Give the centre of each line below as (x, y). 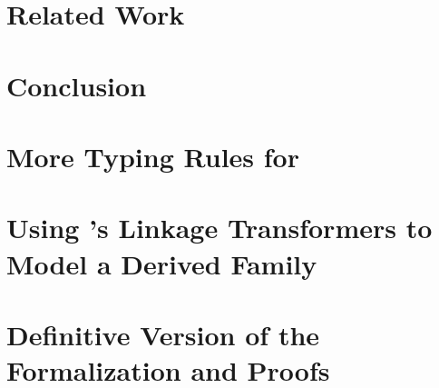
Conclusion (77, 85)
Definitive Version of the (163, 334)
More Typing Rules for (153, 156)
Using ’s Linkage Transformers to (219, 228)
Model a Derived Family (162, 263)
